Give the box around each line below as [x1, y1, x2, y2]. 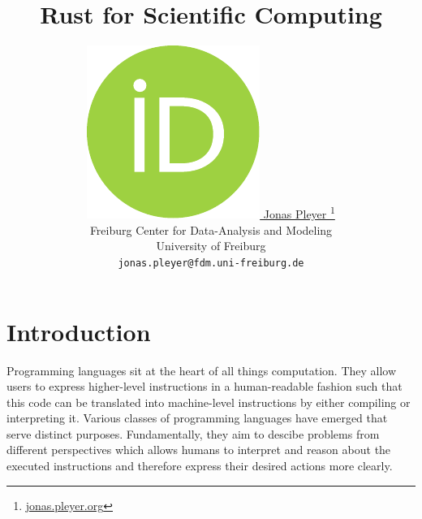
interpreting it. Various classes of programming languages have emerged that [6, 409, 388, 426]
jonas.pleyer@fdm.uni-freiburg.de [118, 257, 304, 269]
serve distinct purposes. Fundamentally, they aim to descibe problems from [6, 425, 380, 442]
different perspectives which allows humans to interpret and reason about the [6, 441, 391, 458]
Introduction [6, 314, 151, 348]
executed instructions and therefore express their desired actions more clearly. [6, 457, 393, 474]
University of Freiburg [156, 237, 266, 254]
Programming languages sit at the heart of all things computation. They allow [6, 361, 397, 378]
